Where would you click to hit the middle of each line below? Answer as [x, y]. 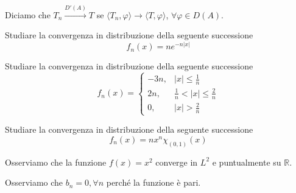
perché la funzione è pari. [153, 182]
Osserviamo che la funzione [56, 162]
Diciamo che [28, 14]
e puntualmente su [247, 162]
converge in [177, 162]
